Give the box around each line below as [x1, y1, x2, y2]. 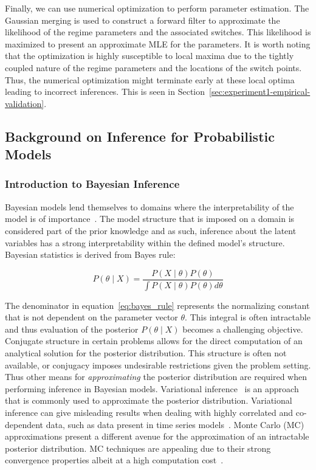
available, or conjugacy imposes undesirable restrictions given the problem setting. [5, 358, 311, 371]
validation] [5, 97, 44, 109]
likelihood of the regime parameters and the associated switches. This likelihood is [5, 26, 311, 38]
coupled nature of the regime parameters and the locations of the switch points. [5, 61, 302, 74]
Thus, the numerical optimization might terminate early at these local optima [5, 73, 295, 86]
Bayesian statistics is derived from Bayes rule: [5, 248, 176, 261]
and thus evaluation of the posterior [5, 322, 139, 335]
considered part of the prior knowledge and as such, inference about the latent [5, 224, 297, 237]
